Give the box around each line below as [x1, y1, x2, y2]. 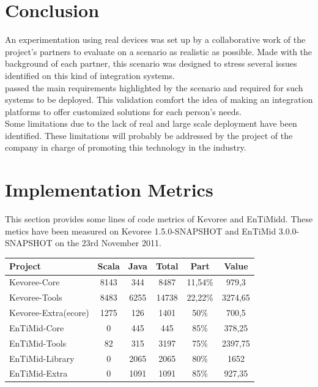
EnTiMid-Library [9, 351, 75, 364]
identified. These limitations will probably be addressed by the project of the [5, 129, 293, 141]
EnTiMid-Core [9, 321, 64, 334]
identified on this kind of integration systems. [5, 69, 175, 81]
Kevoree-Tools [9, 291, 62, 304]
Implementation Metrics [5, 177, 213, 202]
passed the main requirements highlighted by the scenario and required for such [5, 81, 303, 94]
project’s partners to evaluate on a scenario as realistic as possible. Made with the [5, 45, 312, 58]
